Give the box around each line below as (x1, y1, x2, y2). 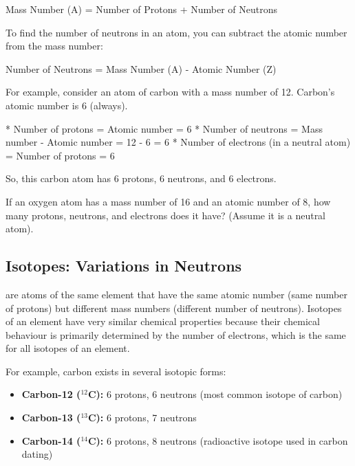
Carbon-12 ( (21, 387, 81, 401)
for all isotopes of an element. (6, 341, 130, 355)
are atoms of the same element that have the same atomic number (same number (6, 287, 347, 301)
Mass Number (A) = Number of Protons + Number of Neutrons (6, 2, 278, 16)
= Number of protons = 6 (6, 148, 115, 162)
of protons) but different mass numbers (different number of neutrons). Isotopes (6, 300, 342, 315)
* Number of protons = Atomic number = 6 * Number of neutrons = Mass (6, 121, 323, 135)
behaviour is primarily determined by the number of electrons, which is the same (6, 327, 346, 342)
